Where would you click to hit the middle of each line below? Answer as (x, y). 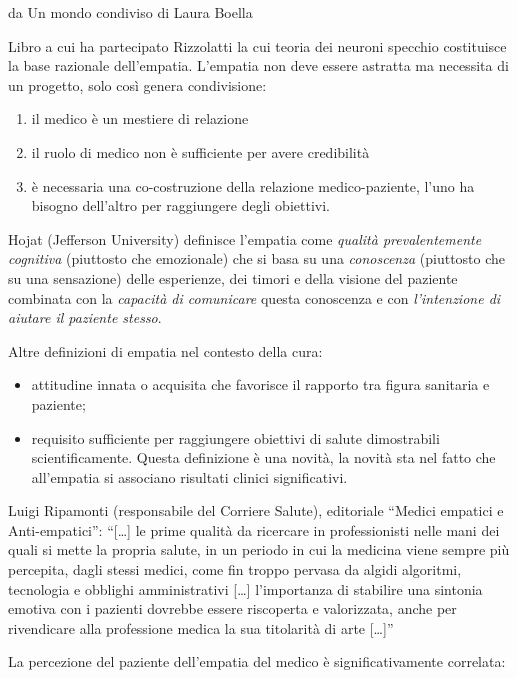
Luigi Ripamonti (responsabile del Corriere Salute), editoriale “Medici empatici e (256, 510)
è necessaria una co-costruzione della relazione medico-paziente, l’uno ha (253, 185)
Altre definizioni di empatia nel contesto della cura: (165, 350)
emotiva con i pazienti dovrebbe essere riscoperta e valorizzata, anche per (232, 608)
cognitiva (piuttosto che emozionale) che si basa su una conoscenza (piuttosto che (257, 258)
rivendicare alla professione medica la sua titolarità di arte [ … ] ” (201, 627)
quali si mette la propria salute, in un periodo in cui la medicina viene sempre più (259, 549)
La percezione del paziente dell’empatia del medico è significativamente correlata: (257, 661)
